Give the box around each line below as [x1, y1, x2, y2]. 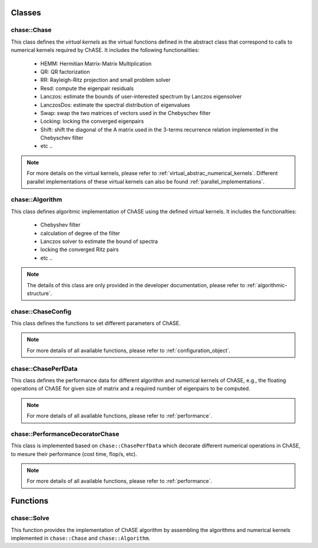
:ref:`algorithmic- [246, 281, 288, 288]
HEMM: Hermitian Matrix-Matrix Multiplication [40, 60, 152, 67]
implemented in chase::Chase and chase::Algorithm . [11, 534, 150, 542]
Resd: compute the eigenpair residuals [40, 84, 134, 91]
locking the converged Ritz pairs [40, 246, 119, 253]
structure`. [26, 290, 52, 297]
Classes [11, 8, 41, 18]
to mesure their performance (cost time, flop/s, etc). [11, 450, 138, 457]
